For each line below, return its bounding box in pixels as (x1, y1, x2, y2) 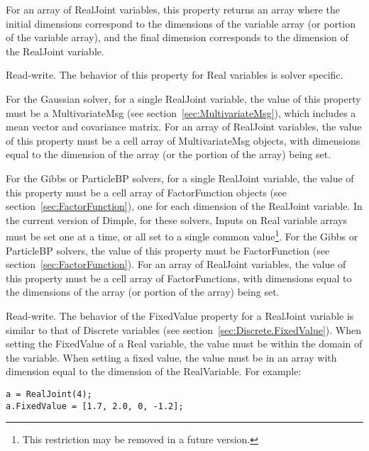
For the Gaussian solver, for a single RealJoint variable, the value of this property (6, 91, 361, 106)
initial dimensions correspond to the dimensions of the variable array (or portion (6, 16, 356, 30)
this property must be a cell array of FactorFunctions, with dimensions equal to (6, 270, 352, 285)
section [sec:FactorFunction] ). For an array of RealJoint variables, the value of (6, 257, 346, 272)
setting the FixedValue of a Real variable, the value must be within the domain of (6, 336, 363, 351)
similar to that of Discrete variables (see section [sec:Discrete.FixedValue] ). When (6, 322, 361, 337)
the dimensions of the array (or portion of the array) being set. (6, 284, 280, 299)
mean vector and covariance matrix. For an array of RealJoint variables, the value (6, 119, 362, 134)
